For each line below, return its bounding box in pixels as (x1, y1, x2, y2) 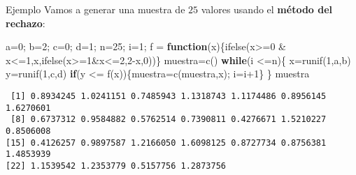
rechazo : (6, 15, 45, 30)
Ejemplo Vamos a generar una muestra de (6, 2, 185, 16)
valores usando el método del (201, 2, 333, 16)
